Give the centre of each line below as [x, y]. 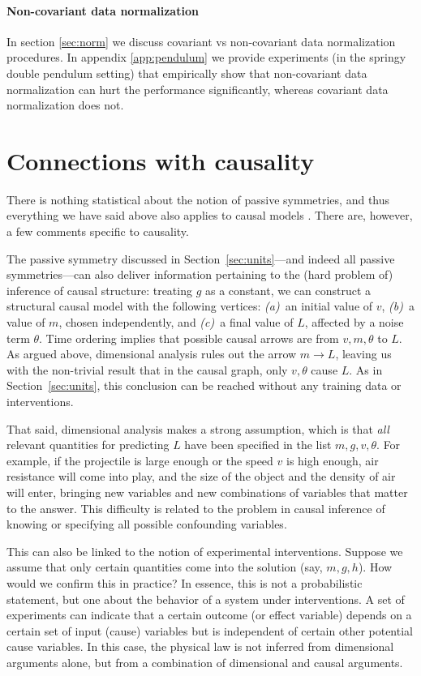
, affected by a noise [354, 322]
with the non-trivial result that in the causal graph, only [147, 369]
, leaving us [363, 354]
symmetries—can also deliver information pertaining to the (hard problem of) [200, 274]
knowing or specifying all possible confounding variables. [147, 524]
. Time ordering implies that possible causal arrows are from [189, 338]
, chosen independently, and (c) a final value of [176, 322]
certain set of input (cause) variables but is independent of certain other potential [210, 630]
